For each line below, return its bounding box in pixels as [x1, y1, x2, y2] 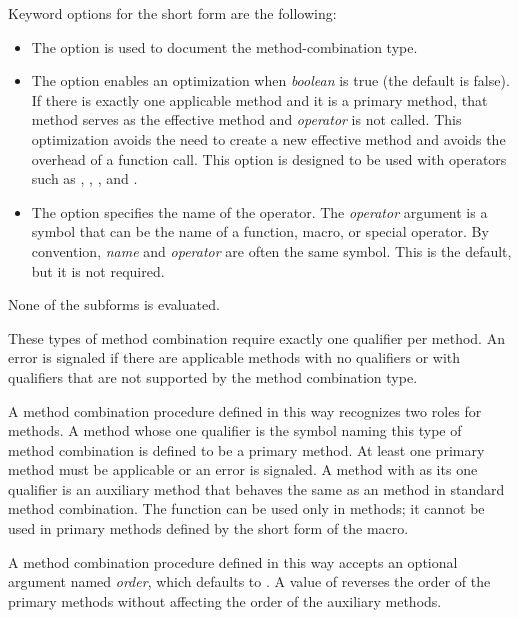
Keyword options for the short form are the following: [8, 3, 337, 23]
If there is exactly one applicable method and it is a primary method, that [31, 89, 488, 110]
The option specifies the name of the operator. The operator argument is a [31, 201, 488, 222]
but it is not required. [31, 260, 165, 281]
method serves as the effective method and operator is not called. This [31, 109, 462, 130]
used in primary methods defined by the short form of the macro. [8, 518, 409, 539]
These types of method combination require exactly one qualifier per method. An [8, 327, 505, 348]
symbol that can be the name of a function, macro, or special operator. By [31, 221, 489, 242]
